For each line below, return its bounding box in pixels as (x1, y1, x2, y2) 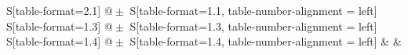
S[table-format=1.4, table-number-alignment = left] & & (129, 33, 402, 49)
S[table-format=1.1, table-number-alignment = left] (129, 2, 377, 18)
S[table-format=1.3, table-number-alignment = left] (129, 17, 377, 34)
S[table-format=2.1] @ (6, 2, 113, 18)
